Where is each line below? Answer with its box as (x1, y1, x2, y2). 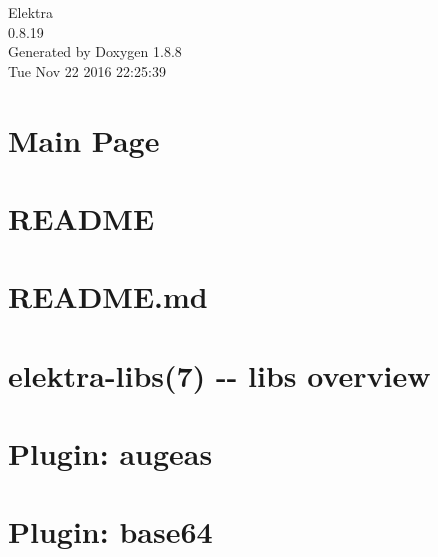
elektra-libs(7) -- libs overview (8, 354, 431, 395)
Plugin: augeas (8, 433, 213, 474)
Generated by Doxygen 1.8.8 (8, 41, 182, 62)
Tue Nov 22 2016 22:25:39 (8, 60, 166, 81)
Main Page (8, 119, 160, 160)
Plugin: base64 (8, 511, 213, 552)
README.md (8, 276, 208, 317)
